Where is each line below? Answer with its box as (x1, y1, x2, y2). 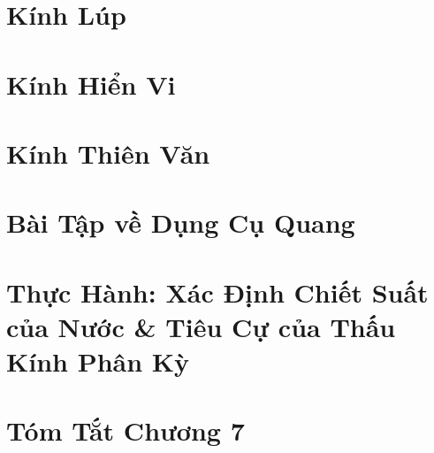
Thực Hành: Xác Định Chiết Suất (6, 273, 429, 310)
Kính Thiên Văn (6, 134, 210, 171)
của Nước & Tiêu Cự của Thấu (6, 308, 396, 344)
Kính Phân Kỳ (6, 343, 190, 380)
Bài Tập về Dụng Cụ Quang (6, 204, 355, 241)
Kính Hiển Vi (6, 65, 176, 102)
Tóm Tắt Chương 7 (6, 412, 245, 449)
